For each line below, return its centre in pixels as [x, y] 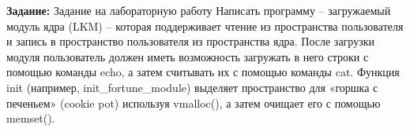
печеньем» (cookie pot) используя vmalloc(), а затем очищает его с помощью [194, 103]
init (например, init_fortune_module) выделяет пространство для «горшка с [192, 87]
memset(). [31, 118]
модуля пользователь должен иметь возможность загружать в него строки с [188, 56]
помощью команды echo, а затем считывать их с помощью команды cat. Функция [203, 72]
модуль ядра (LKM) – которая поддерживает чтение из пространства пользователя [205, 26]
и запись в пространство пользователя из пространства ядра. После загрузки [190, 41]
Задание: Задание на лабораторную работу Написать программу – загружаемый [199, 10]
